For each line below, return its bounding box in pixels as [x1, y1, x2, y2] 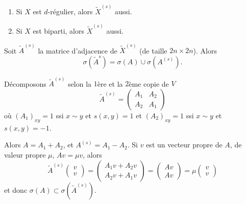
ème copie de [129, 78, 169, 89]
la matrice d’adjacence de [38, 45, 117, 56]
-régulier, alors [47, 6, 93, 16]
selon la [68, 78, 92, 89]
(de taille [139, 45, 167, 56]
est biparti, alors [33, 25, 84, 36]
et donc [4, 184, 28, 195]
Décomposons [4, 78, 46, 89]
